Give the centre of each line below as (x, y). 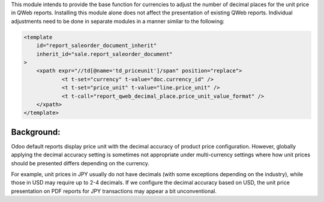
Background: (36, 132)
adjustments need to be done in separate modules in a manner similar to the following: (118, 21)
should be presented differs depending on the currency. (80, 163)
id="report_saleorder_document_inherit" (97, 46)
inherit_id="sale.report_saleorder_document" (104, 54)
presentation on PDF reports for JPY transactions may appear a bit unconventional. (114, 191)
